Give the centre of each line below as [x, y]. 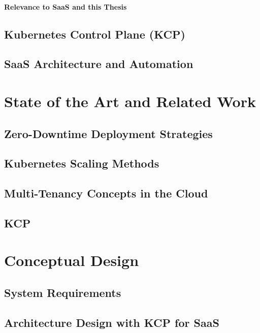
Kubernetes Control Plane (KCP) [95, 34]
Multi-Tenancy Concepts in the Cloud [106, 193]
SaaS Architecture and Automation [99, 64]
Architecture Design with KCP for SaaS [112, 322]
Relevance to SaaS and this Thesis [66, 6]
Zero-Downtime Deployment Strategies [108, 133]
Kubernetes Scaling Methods [82, 163]
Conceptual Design [72, 260]
